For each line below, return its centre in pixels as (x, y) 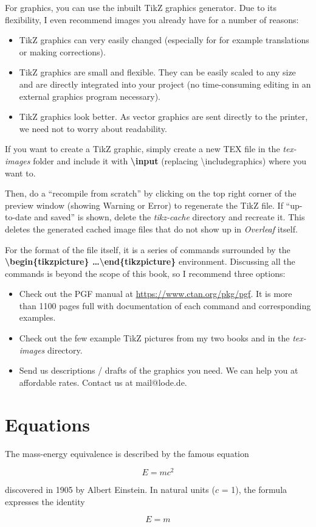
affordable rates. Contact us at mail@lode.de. (103, 382)
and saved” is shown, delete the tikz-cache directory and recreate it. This (170, 217)
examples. (37, 317)
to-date (18, 217)
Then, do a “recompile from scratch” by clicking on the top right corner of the (151, 193)
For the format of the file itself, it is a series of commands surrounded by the (148, 249)
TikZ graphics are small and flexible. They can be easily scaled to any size (157, 72)
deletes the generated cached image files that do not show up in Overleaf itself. (151, 229)
